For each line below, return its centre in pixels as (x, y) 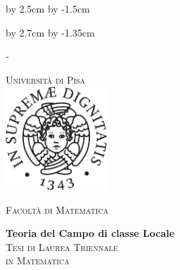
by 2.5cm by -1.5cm (48, 8)
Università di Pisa (46, 79)
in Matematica (38, 261)
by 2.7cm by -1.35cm (50, 32)
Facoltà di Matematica (57, 209)
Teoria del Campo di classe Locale (90, 233)
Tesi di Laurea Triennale (62, 246)
